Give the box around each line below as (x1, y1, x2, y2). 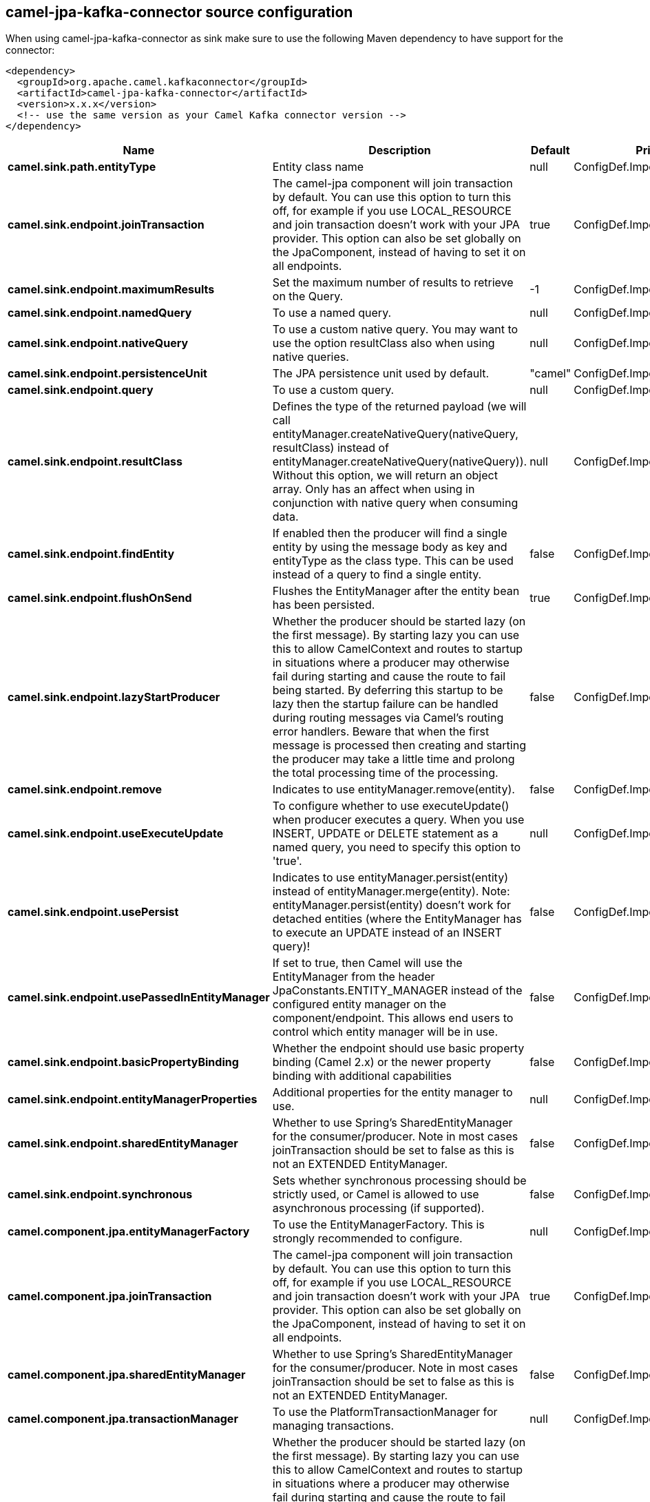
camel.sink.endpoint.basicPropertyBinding (8, 1055, 239, 1070)
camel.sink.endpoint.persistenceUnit (8, 366, 207, 381)
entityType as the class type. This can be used (272, 554, 514, 568)
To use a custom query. (272, 383, 395, 397)
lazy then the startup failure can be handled (272, 697, 499, 711)
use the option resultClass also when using (272, 336, 495, 351)
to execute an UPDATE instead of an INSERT (272, 926, 502, 940)
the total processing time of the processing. (272, 766, 499, 780)
